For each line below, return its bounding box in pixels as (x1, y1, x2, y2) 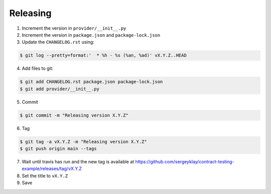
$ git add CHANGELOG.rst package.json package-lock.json (20, 79, 163, 85)
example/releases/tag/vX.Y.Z (22, 166, 82, 172)
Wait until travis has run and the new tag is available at (22, 158, 134, 164)
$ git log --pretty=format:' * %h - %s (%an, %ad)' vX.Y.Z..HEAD (20, 53, 187, 58)
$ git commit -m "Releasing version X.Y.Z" (20, 112, 129, 118)
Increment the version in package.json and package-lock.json (22, 32, 161, 38)
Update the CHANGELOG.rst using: (22, 39, 95, 45)
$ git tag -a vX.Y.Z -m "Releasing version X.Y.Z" (20, 139, 148, 144)
